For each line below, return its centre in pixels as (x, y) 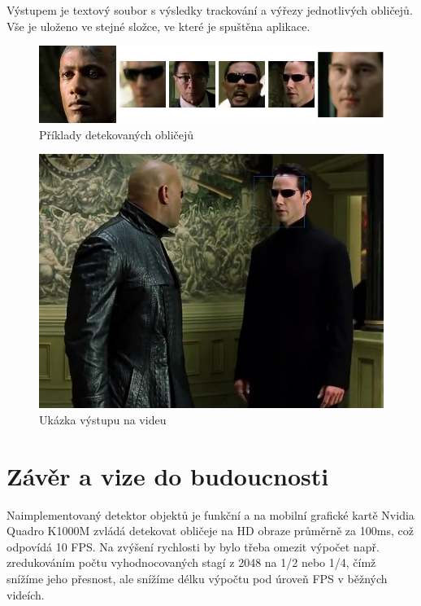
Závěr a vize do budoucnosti (168, 475)
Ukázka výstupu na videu (103, 419)
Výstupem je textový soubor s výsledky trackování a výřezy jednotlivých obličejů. (210, 10)
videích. (26, 594)
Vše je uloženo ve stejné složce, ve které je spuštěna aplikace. (158, 26)
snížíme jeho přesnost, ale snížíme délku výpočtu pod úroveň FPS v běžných (197, 579)
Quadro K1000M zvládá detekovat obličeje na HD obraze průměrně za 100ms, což (210, 531)
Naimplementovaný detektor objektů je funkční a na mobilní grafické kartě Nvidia (210, 514)
